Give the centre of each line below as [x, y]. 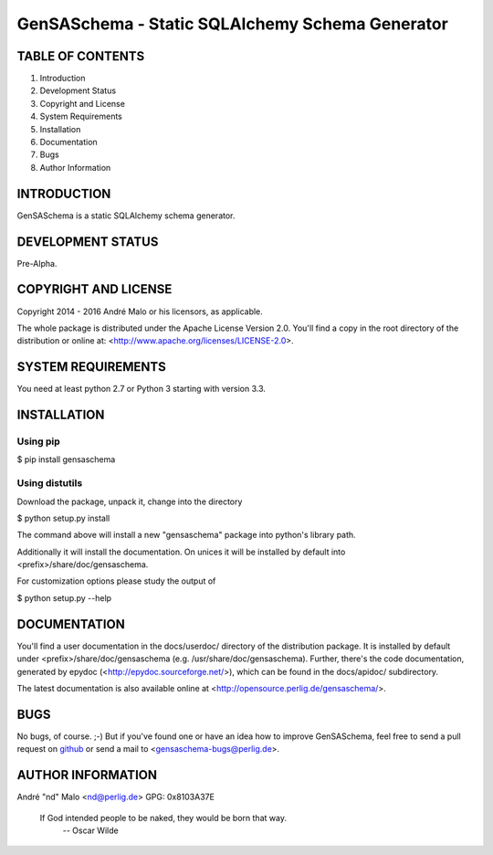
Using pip [39, 441]
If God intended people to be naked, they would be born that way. [163, 818]
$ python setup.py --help [64, 597]
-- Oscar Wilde [90, 830]
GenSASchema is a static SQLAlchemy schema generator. [126, 216]
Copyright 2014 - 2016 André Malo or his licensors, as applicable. [140, 311]
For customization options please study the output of [116, 581]
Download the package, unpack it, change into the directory [130, 501]
